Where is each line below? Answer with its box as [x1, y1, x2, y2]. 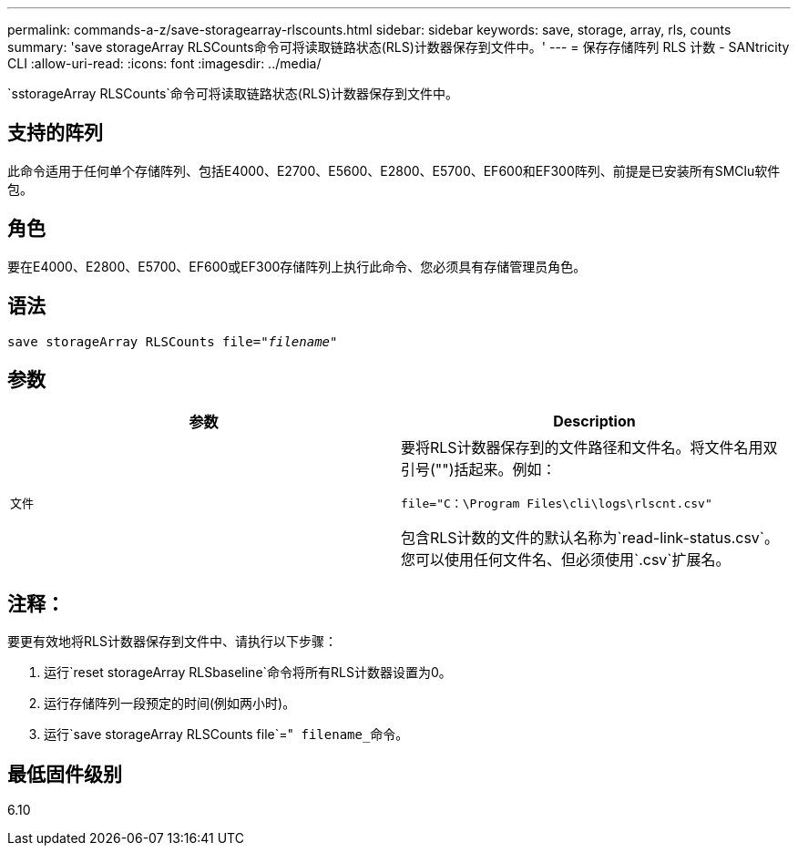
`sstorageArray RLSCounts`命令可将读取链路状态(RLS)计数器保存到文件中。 [7, 86, 458, 101]
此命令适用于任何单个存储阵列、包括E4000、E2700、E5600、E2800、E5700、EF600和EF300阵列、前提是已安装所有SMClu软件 [7, 162, 781, 179]
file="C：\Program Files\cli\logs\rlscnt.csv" [401, 497, 712, 511]
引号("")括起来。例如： [401, 460, 557, 479]
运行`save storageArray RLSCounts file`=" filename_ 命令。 [44, 726, 409, 743]
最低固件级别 [7, 762, 122, 786]
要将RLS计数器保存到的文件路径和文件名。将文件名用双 [401, 438, 778, 457]
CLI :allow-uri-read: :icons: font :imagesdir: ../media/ [7, 56, 322, 71]
